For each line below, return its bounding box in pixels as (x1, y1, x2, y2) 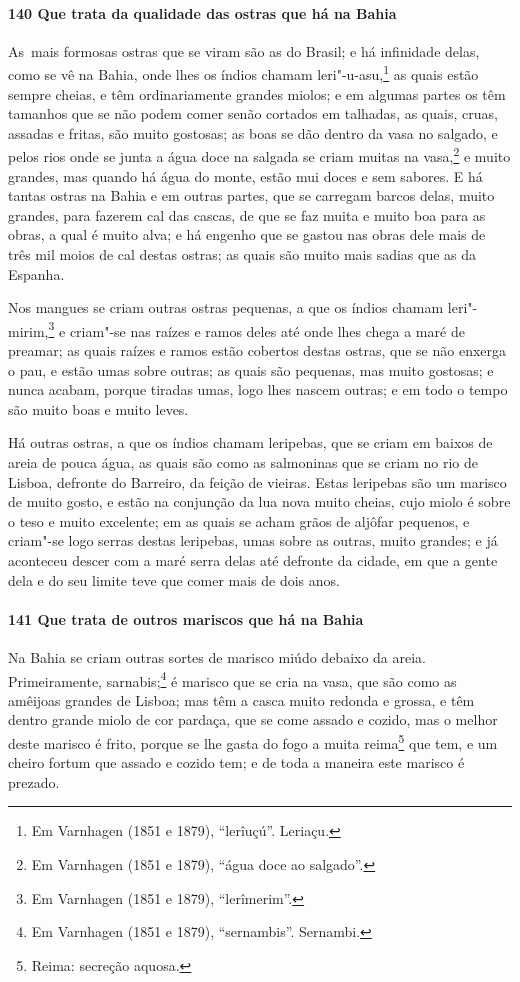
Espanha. (8, 263, 65, 284)
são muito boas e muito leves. (8, 398, 189, 419)
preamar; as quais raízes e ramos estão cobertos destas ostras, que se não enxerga (8, 340, 507, 361)
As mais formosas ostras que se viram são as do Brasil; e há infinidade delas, (8, 40, 480, 61)
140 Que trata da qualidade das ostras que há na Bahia (8, 2, 397, 23)
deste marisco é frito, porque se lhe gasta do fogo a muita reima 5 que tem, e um (8, 730, 498, 753)
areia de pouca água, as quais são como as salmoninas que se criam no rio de (8, 452, 478, 473)
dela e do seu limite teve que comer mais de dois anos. (8, 569, 340, 590)
